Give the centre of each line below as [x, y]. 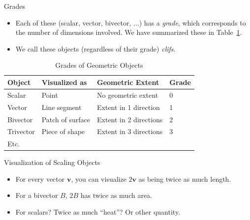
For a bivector [37, 195]
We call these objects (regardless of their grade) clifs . [95, 48]
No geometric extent [128, 95]
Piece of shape [63, 131]
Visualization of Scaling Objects [52, 162]
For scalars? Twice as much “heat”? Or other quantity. [98, 212]
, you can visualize [99, 179]
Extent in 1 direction [128, 107]
